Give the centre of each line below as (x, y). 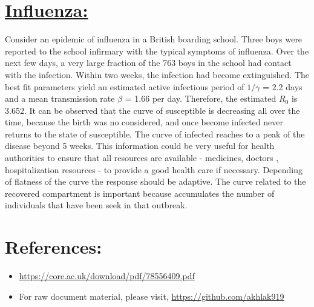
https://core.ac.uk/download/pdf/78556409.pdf (107, 276)
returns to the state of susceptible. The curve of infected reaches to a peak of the (155, 134)
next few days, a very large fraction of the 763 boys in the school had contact (148, 63)
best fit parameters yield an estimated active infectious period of (125, 86)
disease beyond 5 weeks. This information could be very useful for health (140, 146)
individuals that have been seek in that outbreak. (96, 205)
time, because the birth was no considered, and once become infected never (144, 122)
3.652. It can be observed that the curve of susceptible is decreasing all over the (152, 110)
